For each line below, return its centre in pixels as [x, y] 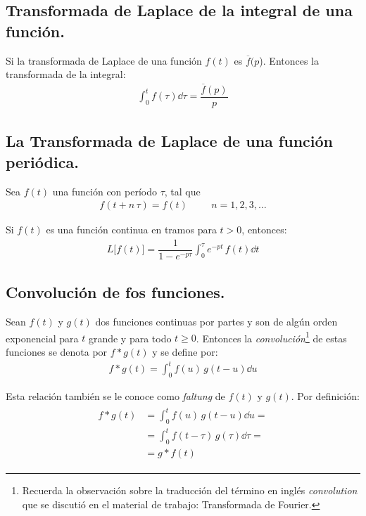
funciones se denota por [57, 352]
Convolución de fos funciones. [115, 292]
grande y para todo [130, 338]
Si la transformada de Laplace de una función [104, 60]
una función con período [105, 191]
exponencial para [42, 338]
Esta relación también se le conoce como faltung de [115, 395]
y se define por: [185, 352]
